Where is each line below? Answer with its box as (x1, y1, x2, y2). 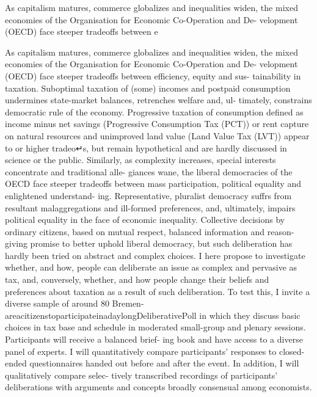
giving (5, 237, 27, 250)
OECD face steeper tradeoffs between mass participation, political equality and (5, 177, 301, 190)
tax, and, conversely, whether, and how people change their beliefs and (5, 273, 269, 286)
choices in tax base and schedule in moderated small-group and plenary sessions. (5, 321, 306, 333)
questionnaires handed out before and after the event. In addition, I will (29, 357, 299, 370)
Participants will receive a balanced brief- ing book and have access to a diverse (5, 333, 303, 346)
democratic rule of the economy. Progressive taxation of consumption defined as (5, 105, 304, 118)
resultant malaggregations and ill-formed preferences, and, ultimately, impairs (5, 201, 296, 214)
